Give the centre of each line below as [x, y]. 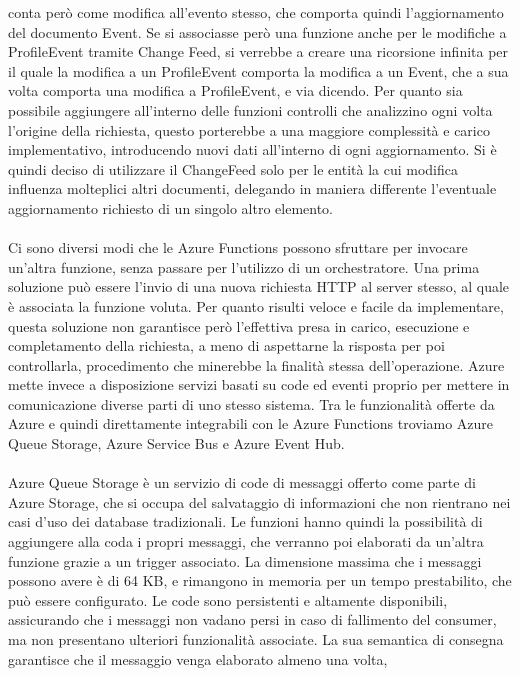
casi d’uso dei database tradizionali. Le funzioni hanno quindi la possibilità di [245, 521]
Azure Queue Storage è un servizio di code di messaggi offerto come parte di [242, 482]
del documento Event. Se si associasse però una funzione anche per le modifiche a [257, 31]
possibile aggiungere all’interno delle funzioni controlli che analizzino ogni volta [250, 109]
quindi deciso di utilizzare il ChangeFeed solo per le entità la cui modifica [233, 168]
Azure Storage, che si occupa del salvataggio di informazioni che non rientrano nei [259, 501]
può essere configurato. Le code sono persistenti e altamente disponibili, [228, 599]
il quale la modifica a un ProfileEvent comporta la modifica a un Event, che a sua [258, 70]
